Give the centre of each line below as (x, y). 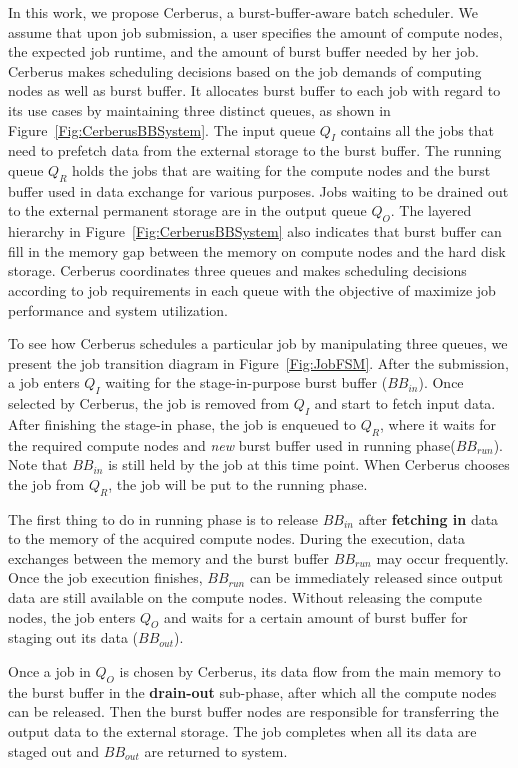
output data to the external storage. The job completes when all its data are (242, 731)
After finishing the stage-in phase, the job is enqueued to (182, 423)
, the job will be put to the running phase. (238, 483)
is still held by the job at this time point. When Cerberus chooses (309, 464)
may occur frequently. (442, 557)
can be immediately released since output (376, 577)
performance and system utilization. (118, 309)
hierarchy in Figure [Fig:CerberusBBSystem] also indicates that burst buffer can (255, 231)
